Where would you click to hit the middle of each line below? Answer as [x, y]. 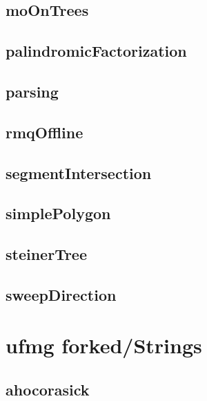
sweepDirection [61, 294]
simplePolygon [58, 213]
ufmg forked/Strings [104, 345]
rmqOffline [45, 132]
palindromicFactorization [96, 51]
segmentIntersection [79, 172]
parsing [32, 91]
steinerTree [46, 254]
